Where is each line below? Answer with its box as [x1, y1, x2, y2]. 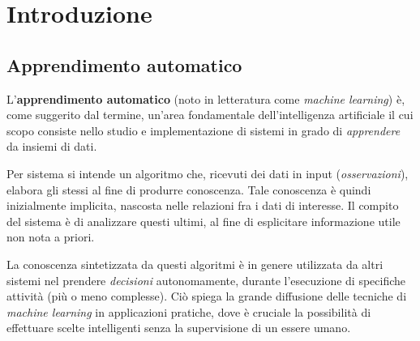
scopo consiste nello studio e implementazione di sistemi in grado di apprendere [6, 121, 401, 139]
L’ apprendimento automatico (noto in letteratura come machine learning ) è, [6, 90, 405, 107]
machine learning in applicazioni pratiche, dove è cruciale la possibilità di [6, 303, 371, 320]
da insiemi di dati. [6, 138, 97, 155]
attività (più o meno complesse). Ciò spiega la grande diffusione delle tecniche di [6, 288, 407, 305]
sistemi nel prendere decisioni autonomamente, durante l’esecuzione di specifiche [6, 271, 406, 288]
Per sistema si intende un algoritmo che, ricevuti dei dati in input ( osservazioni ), [6, 164, 409, 181]
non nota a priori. [6, 228, 95, 245]
